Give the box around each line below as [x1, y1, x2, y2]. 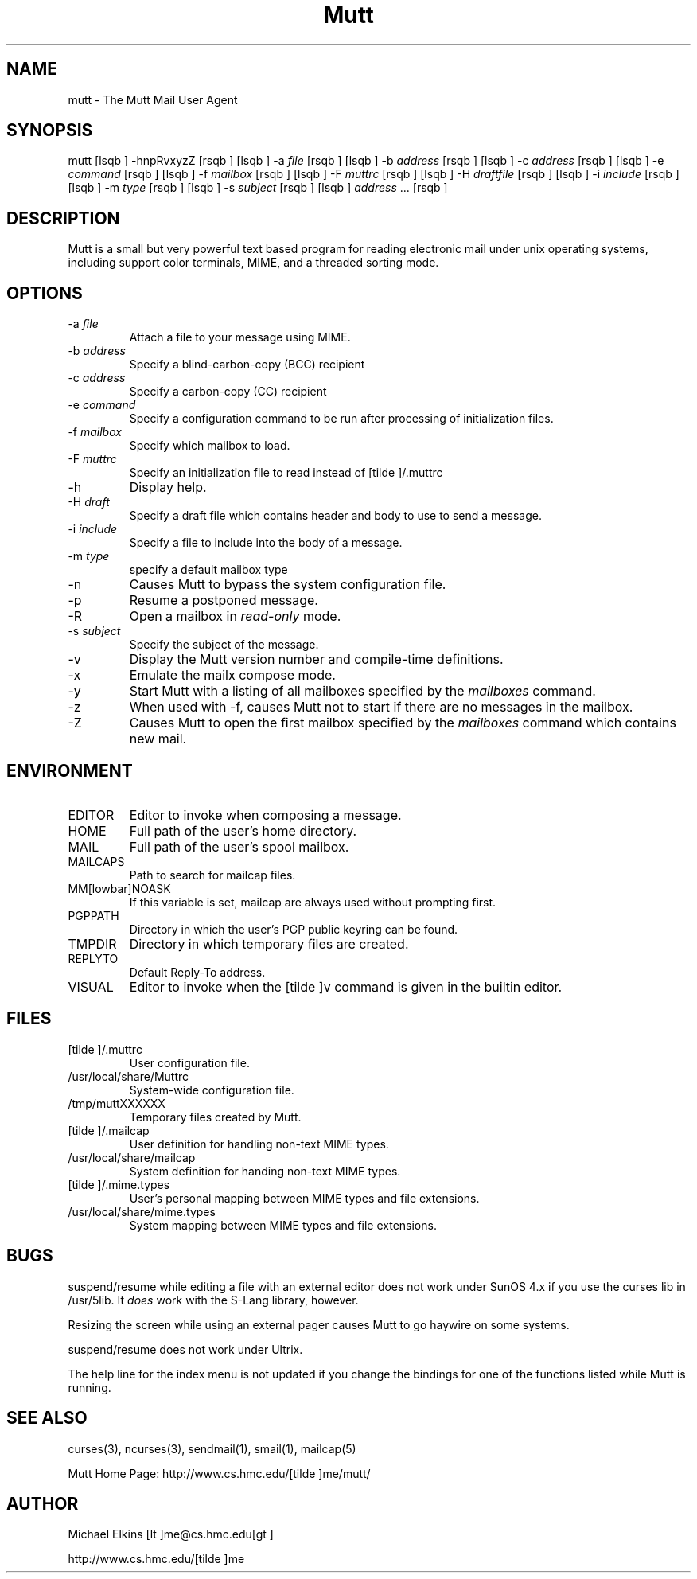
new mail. [129, 731, 187, 747]
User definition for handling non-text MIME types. [129, 1136, 389, 1151]
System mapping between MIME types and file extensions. [129, 1218, 437, 1232]
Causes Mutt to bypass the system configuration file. [129, 576, 446, 593]
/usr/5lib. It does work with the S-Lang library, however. [68, 1292, 359, 1307]
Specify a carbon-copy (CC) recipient [129, 384, 327, 399]
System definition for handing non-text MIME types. [129, 1164, 401, 1178]
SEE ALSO [6, 1408, 88, 1429]
